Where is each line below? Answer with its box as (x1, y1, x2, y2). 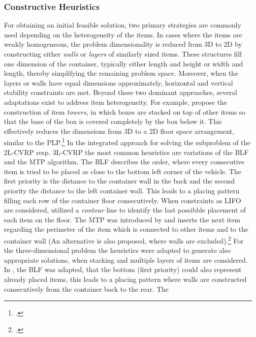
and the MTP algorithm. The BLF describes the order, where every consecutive (4, 156, 245, 167)
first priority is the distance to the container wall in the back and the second (4, 176, 235, 186)
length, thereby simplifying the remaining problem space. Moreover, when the (4, 68, 238, 78)
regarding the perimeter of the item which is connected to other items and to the (4, 224, 249, 234)
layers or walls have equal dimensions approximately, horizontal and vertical (4, 77, 233, 88)
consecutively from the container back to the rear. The (4, 283, 169, 294)
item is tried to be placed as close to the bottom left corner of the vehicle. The (4, 166, 241, 176)
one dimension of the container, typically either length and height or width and (4, 58, 243, 68)
